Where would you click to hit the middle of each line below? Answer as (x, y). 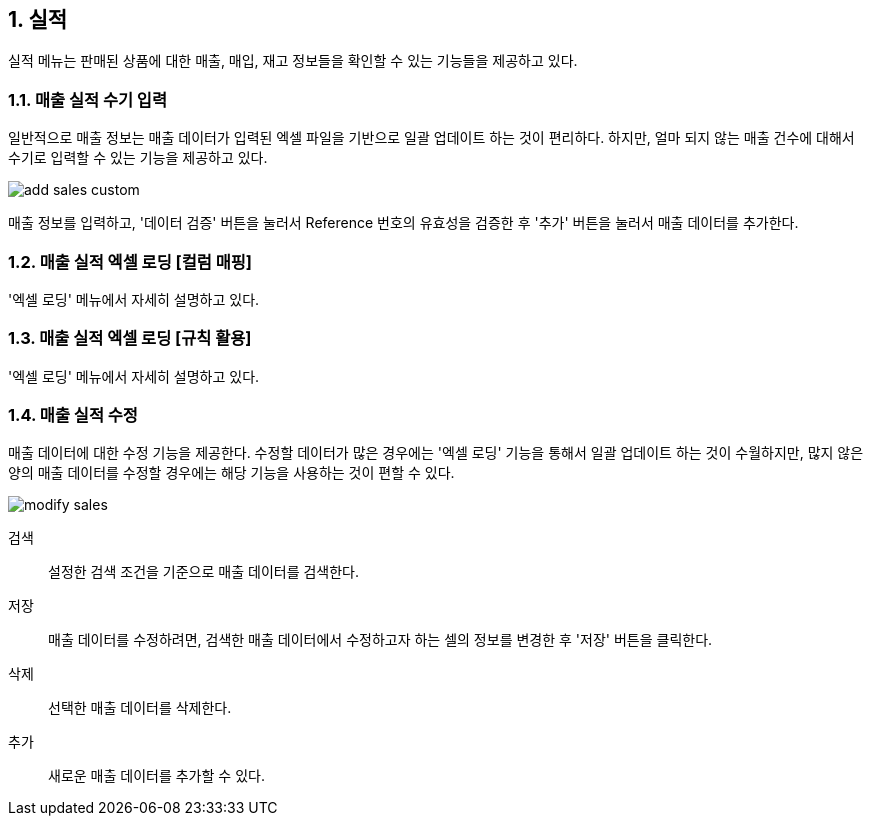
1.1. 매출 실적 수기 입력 (87, 99)
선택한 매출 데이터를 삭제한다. (140, 708)
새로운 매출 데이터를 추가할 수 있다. (156, 776)
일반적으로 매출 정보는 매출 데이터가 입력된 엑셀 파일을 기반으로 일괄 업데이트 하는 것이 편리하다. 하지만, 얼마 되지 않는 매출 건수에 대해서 (431, 138)
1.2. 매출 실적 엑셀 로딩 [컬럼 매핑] (130, 261)
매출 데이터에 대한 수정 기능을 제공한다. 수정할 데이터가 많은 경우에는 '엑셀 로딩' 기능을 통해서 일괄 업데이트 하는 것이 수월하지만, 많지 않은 (436, 453)
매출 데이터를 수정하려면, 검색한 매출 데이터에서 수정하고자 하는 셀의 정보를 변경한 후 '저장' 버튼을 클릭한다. (380, 640)
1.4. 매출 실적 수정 (73, 415)
